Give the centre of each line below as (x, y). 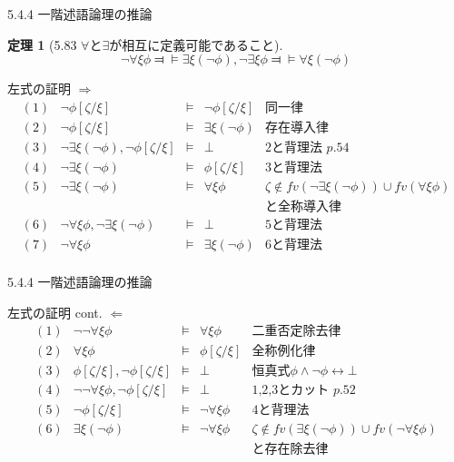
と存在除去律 (290, 450)
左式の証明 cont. (55, 312)
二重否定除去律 (296, 332)
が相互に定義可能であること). (196, 44)
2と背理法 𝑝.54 (307, 147)
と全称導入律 (303, 206)
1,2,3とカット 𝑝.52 (304, 391)
